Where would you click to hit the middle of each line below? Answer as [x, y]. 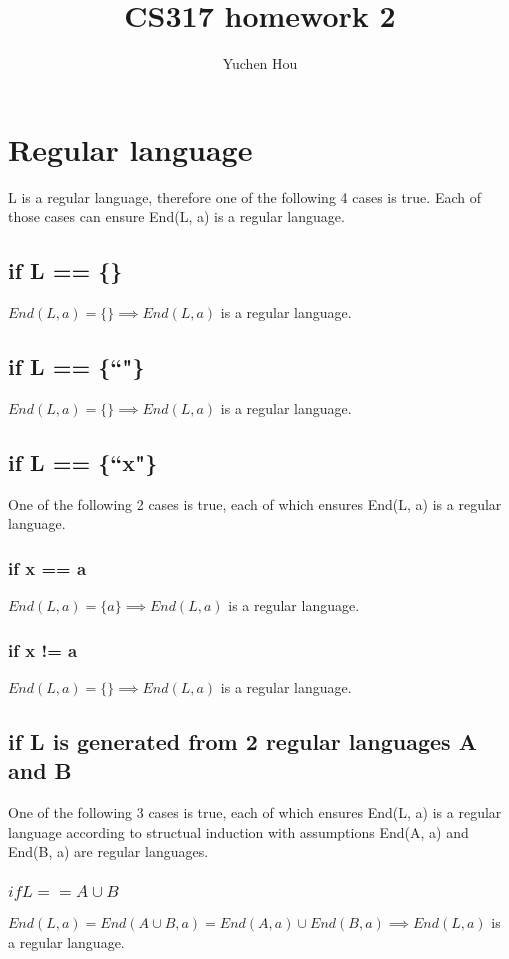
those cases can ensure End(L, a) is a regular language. [176, 216]
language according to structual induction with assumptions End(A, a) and [238, 831]
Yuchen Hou [260, 63]
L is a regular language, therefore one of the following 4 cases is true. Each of [244, 196]
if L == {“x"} [83, 461]
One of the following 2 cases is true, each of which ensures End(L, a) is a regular [255, 503]
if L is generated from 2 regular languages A [242, 740]
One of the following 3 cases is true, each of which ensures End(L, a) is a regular [255, 812]
